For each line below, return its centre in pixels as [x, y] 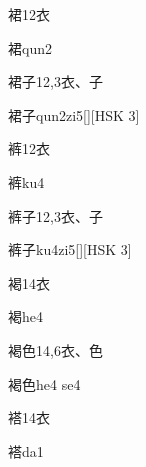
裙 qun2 [30, 47]
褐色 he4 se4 [44, 383]
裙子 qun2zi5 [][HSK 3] [74, 114]
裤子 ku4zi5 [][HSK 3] [70, 249]
